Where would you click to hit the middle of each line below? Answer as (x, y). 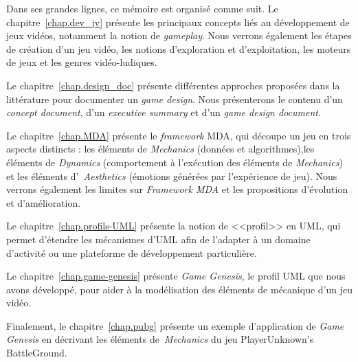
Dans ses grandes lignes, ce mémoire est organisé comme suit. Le (142, 8)
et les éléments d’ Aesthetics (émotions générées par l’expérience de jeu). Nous (172, 176)
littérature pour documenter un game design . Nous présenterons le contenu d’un (175, 99)
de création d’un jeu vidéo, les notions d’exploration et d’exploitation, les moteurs (179, 48)
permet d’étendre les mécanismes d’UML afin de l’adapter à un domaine (158, 239)
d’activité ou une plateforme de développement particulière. (132, 252)
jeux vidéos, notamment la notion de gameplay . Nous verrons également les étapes (179, 35)
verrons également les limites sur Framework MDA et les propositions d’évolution (177, 189)
